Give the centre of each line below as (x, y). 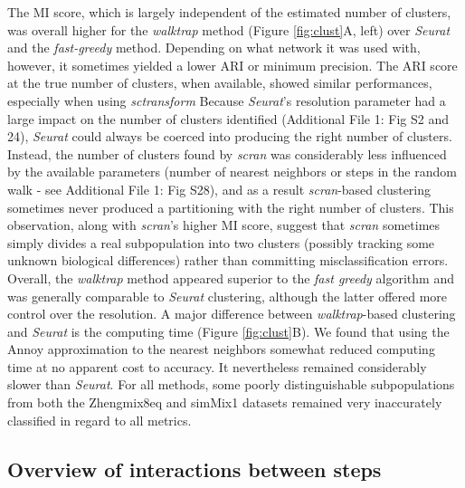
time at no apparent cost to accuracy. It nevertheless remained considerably (217, 366)
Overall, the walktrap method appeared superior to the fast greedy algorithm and (231, 277)
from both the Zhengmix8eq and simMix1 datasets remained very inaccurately (225, 402)
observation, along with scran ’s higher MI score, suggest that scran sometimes (224, 225)
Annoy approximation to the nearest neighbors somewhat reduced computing (221, 349)
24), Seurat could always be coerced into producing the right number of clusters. (230, 136)
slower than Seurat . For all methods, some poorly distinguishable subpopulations (231, 384)
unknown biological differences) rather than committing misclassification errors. (228, 260)
